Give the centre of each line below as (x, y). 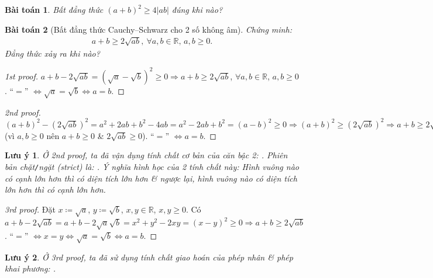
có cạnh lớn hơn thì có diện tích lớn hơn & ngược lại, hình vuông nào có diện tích (151, 178)
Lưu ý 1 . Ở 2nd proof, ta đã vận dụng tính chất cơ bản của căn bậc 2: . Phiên (146, 155)
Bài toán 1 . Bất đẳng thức (54, 9)
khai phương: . (30, 268)
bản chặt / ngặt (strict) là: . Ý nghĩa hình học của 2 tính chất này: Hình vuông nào (152, 166)
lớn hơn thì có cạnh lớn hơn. (55, 190)
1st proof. (22, 76)
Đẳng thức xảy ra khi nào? (52, 53)
